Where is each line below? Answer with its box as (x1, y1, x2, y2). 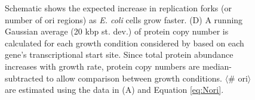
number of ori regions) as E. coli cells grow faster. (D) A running (5, 13, 243, 26)
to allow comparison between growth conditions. (46, 71, 222, 84)
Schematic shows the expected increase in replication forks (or (5, 2, 232, 14)
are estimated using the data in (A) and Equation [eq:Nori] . (5, 83, 224, 96)
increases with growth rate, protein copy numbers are (5, 60, 200, 72)
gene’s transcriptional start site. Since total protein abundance (5, 48, 234, 61)
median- (202, 60, 232, 72)
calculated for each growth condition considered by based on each (5, 36, 244, 49)
